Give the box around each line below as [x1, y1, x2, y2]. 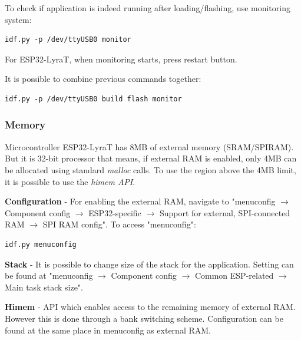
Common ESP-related [194, 269, 274, 282]
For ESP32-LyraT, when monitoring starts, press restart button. [5, 52, 237, 65]
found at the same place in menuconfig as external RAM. [5, 324, 211, 336]
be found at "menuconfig [5, 269, 93, 282]
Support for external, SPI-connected [159, 206, 290, 219]
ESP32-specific [88, 206, 141, 219]
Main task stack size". [5, 280, 83, 293]
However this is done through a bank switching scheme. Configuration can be [5, 312, 283, 324]
